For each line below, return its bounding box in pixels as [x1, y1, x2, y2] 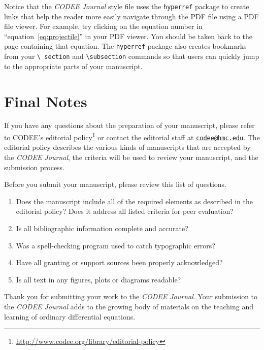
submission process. [4, 162, 65, 172]
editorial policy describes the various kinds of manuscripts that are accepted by [4, 142, 251, 152]
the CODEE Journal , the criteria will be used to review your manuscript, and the [4, 151, 258, 162]
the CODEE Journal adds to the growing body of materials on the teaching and [4, 301, 254, 311]
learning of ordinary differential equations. [4, 311, 136, 322]
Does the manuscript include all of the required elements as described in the [16, 196, 253, 206]
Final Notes [4, 90, 87, 111]
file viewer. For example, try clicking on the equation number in [4, 21, 203, 31]
